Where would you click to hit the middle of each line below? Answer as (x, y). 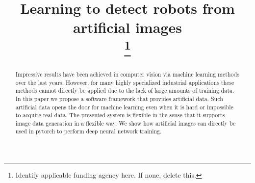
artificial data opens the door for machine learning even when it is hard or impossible (124, 107)
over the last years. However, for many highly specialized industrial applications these (125, 82)
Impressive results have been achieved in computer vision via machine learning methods (127, 74)
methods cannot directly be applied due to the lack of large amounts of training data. (125, 91)
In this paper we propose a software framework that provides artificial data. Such (119, 98)
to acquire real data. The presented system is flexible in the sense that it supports (120, 115)
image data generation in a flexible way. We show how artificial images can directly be (126, 123)
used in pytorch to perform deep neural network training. (89, 131)
